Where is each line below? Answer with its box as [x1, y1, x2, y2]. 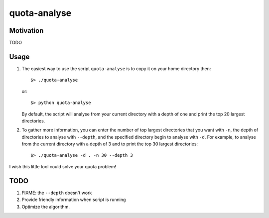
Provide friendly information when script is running [21, 197, 126, 203]
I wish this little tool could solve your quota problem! [9, 163, 117, 169]
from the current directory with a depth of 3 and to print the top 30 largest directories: [21, 141, 198, 147]
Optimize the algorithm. [21, 204, 70, 210]
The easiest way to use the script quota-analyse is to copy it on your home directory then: [21, 65, 211, 72]
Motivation [9, 26, 44, 35]
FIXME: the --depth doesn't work [21, 190, 92, 196]
